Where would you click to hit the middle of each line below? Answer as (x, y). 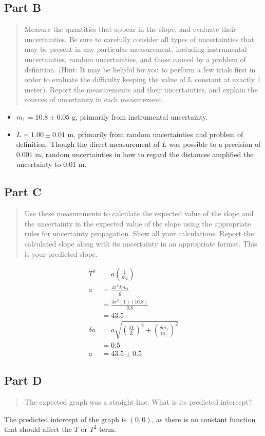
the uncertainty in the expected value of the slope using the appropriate (138, 223)
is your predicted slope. (61, 253)
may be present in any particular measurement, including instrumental (136, 49)
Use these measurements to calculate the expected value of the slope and (139, 213)
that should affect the (38, 429)
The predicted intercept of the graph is (65, 419)
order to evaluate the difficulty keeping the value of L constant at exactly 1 (143, 79)
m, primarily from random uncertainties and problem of (155, 134)
